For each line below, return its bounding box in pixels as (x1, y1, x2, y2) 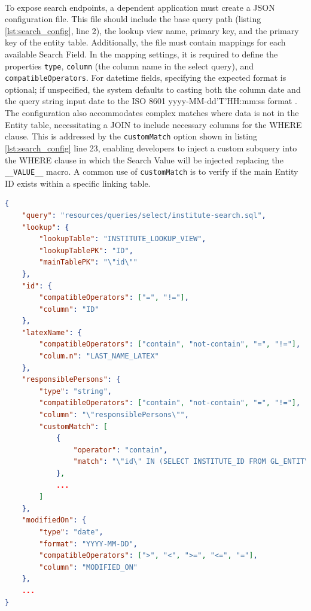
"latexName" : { (22, 328, 82, 337)
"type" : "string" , (39, 387, 112, 396)
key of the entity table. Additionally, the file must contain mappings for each (5, 36, 286, 48)
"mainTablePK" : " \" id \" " (39, 258, 138, 267)
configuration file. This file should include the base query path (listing (5, 13, 261, 25)
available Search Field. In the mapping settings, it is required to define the (5, 47, 278, 60)
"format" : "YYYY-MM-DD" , (39, 539, 138, 548)
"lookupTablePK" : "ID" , (39, 246, 133, 255)
